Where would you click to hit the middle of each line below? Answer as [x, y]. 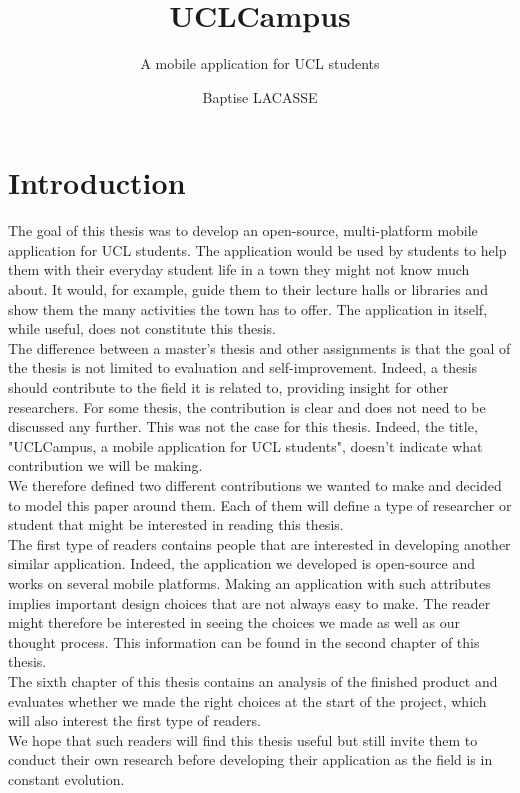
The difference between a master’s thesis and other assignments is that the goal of [259, 347]
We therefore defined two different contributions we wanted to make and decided [255, 484]
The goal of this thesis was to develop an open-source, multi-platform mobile [243, 230]
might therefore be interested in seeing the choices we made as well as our [234, 622]
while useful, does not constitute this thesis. [142, 328]
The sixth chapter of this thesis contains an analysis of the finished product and [253, 680]
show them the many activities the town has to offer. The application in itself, [248, 308]
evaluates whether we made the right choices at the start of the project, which [247, 700]
